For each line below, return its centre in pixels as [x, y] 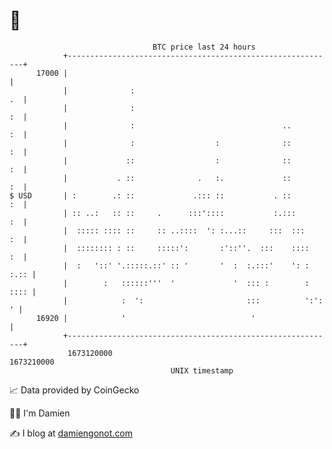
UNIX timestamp [202, 370]
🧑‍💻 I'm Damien [40, 413]
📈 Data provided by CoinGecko [74, 390]
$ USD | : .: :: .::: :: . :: [150, 195]
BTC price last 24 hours [204, 47]
